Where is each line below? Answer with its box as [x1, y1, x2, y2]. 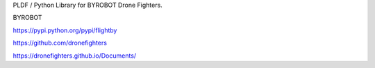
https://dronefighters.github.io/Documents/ [12, 52, 137, 60]
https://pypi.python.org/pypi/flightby [12, 26, 117, 34]
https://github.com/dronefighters [12, 38, 108, 47]
